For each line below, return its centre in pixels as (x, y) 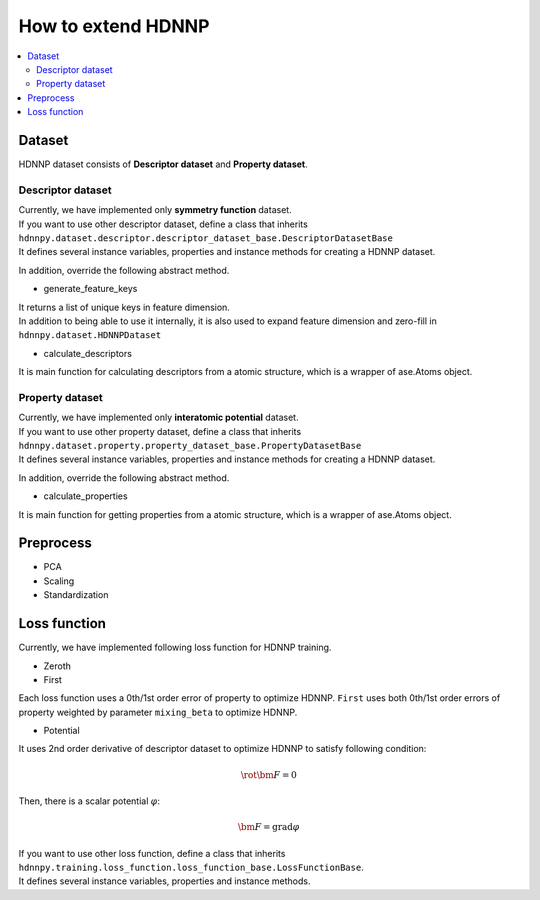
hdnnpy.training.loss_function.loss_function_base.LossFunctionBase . (191, 867)
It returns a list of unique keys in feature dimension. (124, 307)
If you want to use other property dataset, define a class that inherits (160, 431)
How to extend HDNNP (114, 26)
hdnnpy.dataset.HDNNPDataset (90, 335)
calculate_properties (86, 496)
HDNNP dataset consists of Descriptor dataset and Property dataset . (163, 164)
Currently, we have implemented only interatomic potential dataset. (158, 417)
